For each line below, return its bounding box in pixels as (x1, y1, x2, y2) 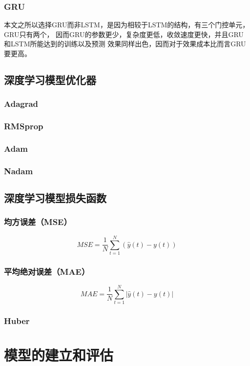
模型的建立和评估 (4, 345, 114, 365)
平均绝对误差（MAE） (4, 265, 90, 277)
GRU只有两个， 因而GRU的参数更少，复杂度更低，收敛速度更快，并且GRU (4, 29, 244, 39)
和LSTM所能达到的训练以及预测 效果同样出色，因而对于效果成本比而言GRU (4, 39, 246, 49)
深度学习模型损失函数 (4, 190, 106, 205)
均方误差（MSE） (4, 216, 72, 228)
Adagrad (4, 98, 39, 110)
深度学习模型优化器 (4, 72, 96, 87)
